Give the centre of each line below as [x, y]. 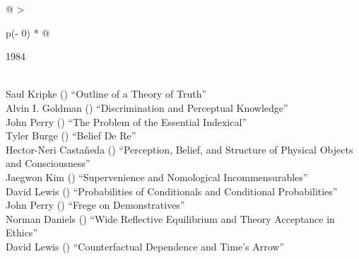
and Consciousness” [48, 163]
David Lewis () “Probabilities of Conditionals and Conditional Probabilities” [172, 191]
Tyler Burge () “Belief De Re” [71, 136]
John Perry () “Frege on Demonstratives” [95, 205]
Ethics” [22, 232]
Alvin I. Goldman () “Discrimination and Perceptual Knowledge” [147, 107]
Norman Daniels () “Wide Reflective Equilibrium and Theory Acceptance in [170, 218]
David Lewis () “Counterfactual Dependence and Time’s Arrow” [145, 246]
